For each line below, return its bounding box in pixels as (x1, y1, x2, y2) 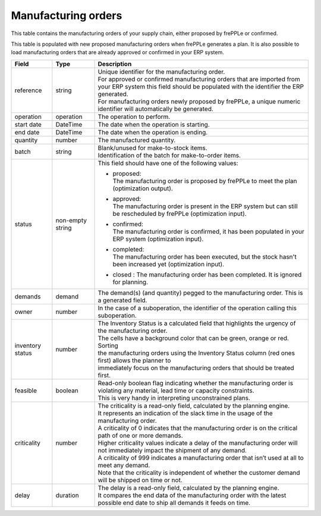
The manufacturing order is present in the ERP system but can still (112, 202, 298, 210)
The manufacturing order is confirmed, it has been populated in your (112, 227, 304, 235)
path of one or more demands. (97, 431, 184, 439)
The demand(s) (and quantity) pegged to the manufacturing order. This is (97, 288, 303, 297)
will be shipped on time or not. (97, 476, 182, 484)
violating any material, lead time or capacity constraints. (97, 386, 255, 395)
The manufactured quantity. (97, 136, 176, 144)
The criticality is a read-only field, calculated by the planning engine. (97, 401, 290, 410)
